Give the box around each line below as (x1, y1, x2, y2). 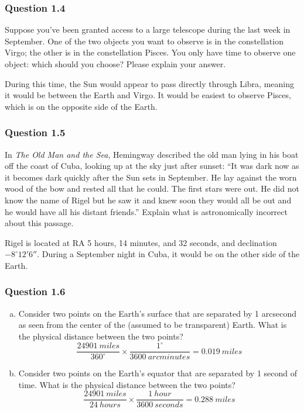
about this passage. (5, 217, 74, 229)
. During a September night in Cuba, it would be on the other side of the (37, 248, 300, 260)
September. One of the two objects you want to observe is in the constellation (5, 34, 283, 47)
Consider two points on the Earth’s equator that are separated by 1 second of (18, 367, 298, 379)
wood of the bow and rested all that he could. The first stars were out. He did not (5, 182, 299, 195)
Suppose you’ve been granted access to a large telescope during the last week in (5, 23, 291, 36)
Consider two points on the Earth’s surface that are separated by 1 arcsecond (18, 307, 296, 319)
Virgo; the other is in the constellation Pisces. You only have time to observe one (5, 46, 296, 58)
